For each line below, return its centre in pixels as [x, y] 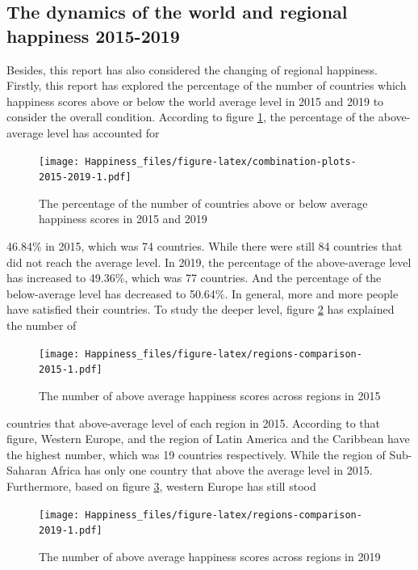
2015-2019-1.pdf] [85, 177]
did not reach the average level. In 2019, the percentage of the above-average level [209, 262]
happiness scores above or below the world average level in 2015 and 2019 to [195, 101]
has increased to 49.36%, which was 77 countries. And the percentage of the [194, 278]
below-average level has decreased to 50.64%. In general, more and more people [203, 293]
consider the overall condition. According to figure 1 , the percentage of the [191, 117]
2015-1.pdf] [71, 370]
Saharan [27, 470]
